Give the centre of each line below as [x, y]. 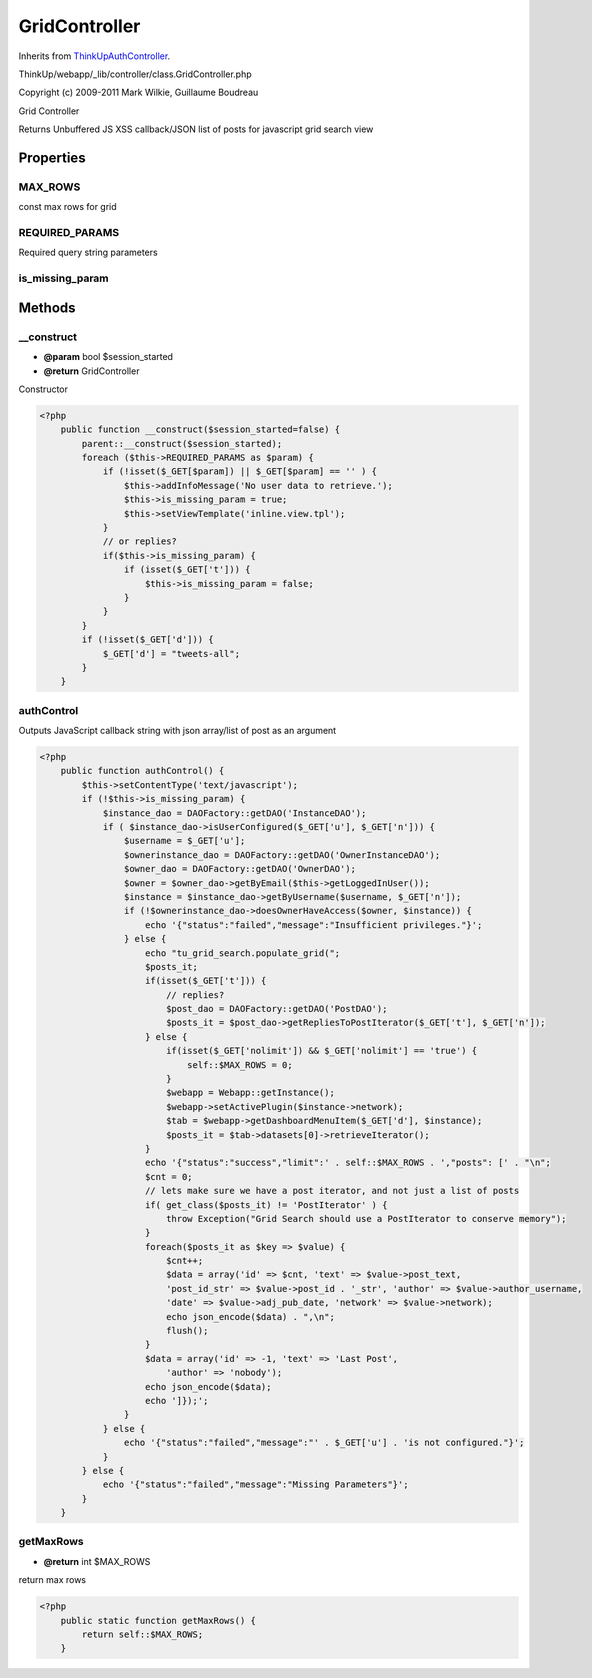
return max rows [52, 1580]
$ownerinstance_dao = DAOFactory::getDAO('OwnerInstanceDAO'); [282, 854]
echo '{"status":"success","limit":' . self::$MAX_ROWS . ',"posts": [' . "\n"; [348, 1163]
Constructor [43, 389]
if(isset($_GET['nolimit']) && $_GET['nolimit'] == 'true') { [321, 1051]
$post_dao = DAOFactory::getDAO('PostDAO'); [276, 1009]
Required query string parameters [88, 252]
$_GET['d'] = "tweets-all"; [171, 653]
